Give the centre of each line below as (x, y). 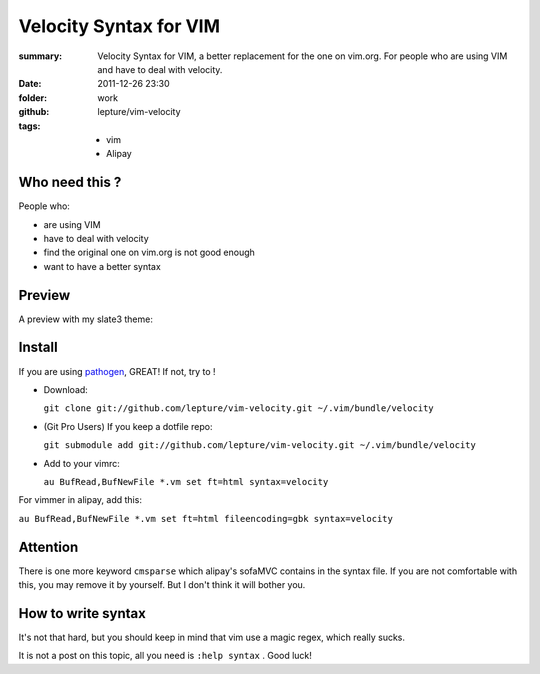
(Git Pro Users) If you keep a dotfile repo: (128, 426)
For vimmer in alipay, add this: (80, 500)
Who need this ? (70, 182)
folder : (33, 97)
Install (38, 347)
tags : (29, 126)
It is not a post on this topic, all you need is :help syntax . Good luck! (165, 656)
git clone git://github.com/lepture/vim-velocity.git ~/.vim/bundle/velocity (238, 408)
